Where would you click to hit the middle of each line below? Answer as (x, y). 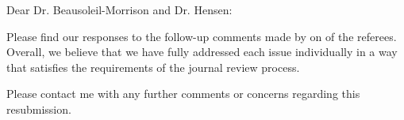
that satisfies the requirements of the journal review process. (153, 67)
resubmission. (39, 109)
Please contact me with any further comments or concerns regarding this (183, 94)
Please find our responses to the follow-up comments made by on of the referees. (202, 36)
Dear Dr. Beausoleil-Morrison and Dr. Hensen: (119, 9)
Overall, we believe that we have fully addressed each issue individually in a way (202, 52)
